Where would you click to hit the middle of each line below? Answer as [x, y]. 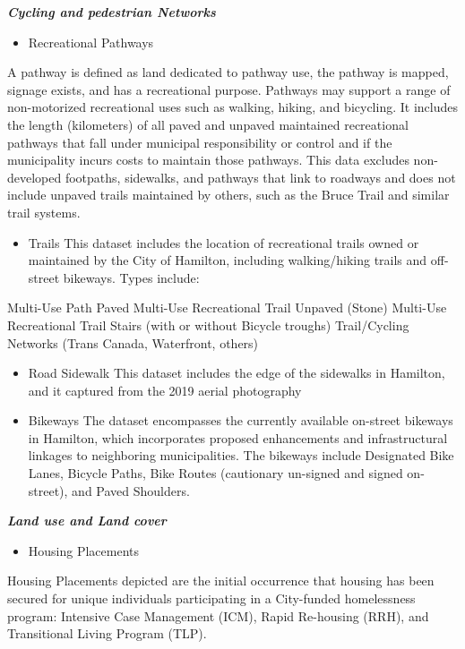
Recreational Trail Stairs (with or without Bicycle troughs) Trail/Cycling [208, 324]
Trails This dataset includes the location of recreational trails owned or [224, 242]
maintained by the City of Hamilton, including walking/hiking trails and [228, 260]
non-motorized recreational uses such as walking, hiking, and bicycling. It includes [232, 107]
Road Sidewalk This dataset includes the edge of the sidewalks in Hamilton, [237, 373]
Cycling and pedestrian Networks [112, 12]
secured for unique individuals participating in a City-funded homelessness [211, 598]
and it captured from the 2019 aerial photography [165, 390]
